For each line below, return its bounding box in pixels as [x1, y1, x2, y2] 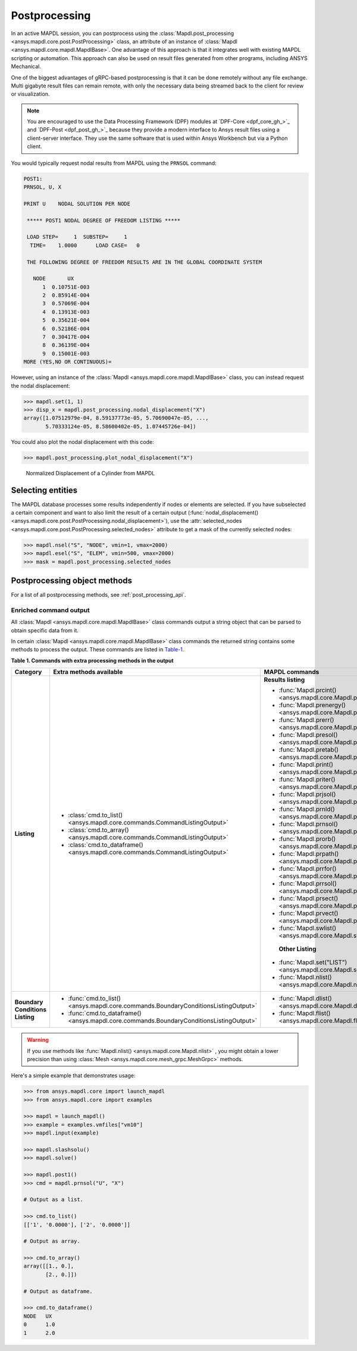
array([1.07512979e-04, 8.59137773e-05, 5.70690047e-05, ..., [23, 415, 209, 422]
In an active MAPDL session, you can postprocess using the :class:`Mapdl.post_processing [11, 30, 234, 37]
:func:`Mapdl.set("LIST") [278, 958, 347, 967]
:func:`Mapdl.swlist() [278, 924, 337, 932]
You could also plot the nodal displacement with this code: [11, 438, 154, 446]
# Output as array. [23, 1238, 80, 1245]
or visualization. [11, 90, 50, 98]
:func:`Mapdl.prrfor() [278, 864, 337, 873]
